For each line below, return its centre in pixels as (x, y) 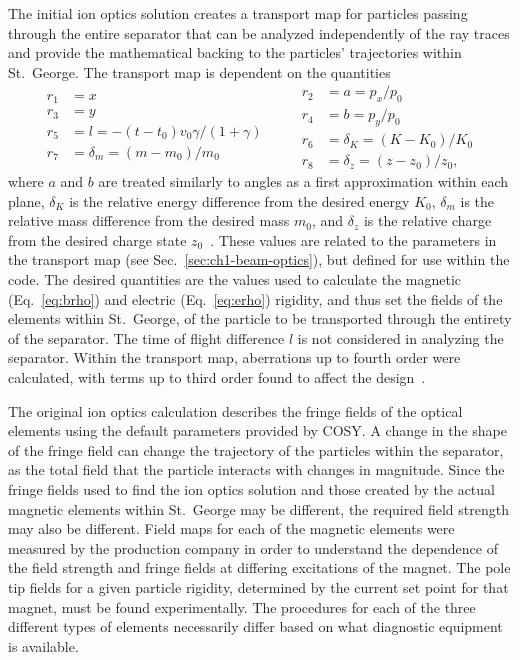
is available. (43, 645)
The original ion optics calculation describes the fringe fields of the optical (235, 410)
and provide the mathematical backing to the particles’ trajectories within (235, 52)
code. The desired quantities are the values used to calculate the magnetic (234, 279)
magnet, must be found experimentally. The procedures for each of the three (242, 606)
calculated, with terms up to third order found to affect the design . (217, 377)
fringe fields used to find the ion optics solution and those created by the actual (251, 489)
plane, (26, 200)
